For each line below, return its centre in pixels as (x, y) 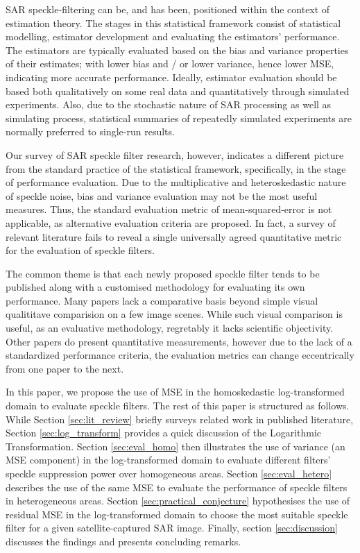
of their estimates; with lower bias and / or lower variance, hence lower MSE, (170, 63)
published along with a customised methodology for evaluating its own (155, 287)
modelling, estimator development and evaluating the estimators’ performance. (173, 36)
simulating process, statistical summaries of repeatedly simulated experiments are (179, 118)
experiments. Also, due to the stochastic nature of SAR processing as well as (169, 104)
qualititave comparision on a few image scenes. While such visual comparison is (174, 314)
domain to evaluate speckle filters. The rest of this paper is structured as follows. (178, 406)
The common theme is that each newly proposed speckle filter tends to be (163, 273)
